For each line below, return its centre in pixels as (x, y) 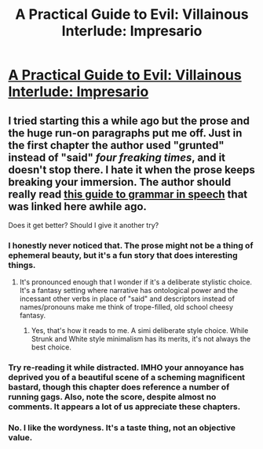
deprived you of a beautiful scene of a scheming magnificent (127, 378)
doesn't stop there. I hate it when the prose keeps (131, 170)
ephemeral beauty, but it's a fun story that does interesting (123, 255)
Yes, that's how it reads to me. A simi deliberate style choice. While (140, 331)
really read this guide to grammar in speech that (128, 194)
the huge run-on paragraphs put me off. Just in (125, 133)
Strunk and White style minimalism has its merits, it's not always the (141, 339)
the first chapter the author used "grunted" (117, 145)
